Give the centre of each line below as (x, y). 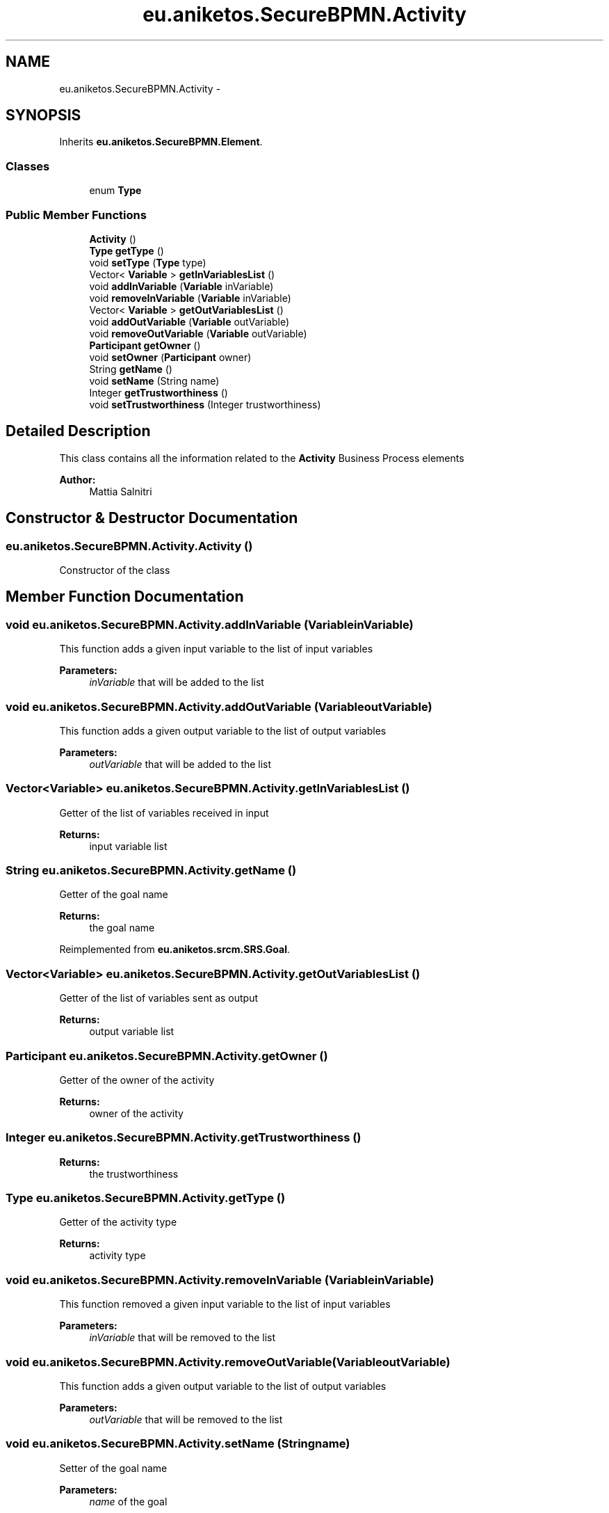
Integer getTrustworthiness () (159, 392)
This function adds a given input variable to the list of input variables (216, 649)
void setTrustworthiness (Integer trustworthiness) (205, 404)
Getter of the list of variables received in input (164, 812)
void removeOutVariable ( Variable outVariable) (198, 333)
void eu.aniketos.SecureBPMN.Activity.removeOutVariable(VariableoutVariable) (228, 1362)
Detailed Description (78, 431)
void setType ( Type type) (148, 262)
